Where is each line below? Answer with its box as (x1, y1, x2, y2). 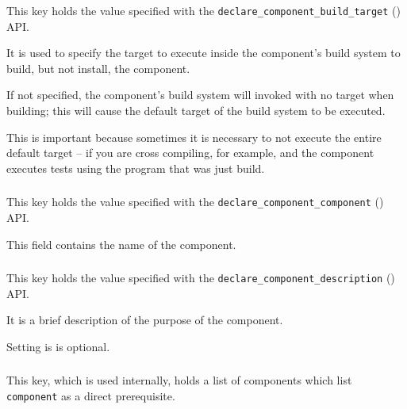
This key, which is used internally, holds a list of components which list (6, 372, 352, 388)
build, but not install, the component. (6, 59, 190, 76)
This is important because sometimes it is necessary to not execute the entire (6, 128, 382, 145)
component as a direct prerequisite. (6, 388, 175, 404)
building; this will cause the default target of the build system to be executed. (6, 102, 386, 119)
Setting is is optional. (6, 338, 110, 354)
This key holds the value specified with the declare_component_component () (6, 193, 384, 210)
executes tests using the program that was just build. (6, 159, 265, 176)
